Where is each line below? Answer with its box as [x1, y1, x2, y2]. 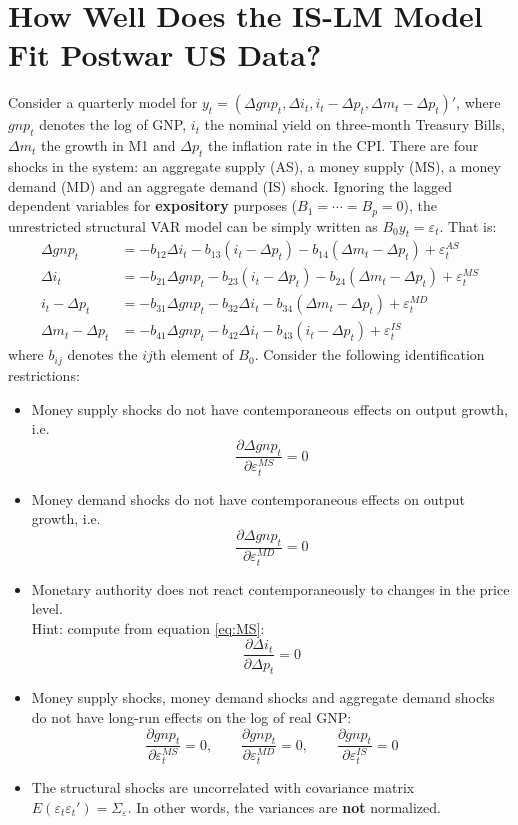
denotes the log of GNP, [39, 114, 187, 135]
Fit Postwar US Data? [8, 34, 322, 75]
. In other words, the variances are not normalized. [127, 797, 441, 818]
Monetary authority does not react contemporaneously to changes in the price [31, 578, 510, 599]
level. [31, 598, 63, 619]
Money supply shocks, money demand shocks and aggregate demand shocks [31, 687, 495, 708]
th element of [152, 344, 234, 365]
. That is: [439, 215, 497, 236]
